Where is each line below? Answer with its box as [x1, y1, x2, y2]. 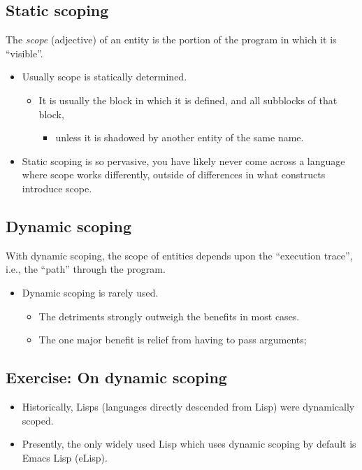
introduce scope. [22, 180, 92, 195]
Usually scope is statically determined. [22, 69, 187, 84]
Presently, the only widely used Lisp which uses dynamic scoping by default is [22, 436, 356, 451]
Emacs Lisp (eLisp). [22, 450, 108, 464]
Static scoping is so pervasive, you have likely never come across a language [22, 153, 345, 168]
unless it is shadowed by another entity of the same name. [55, 130, 304, 145]
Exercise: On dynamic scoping [6, 366, 227, 388]
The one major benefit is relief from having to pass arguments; [38, 332, 307, 347]
